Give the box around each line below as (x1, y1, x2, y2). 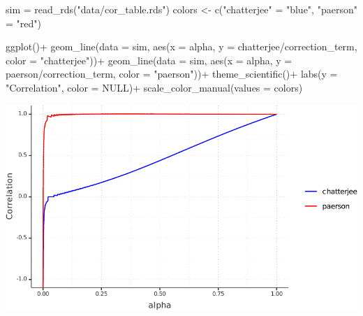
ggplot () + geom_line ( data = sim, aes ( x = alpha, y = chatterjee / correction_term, (6, 39, 357, 54)
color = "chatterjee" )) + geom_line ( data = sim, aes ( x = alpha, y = (6, 52, 292, 67)
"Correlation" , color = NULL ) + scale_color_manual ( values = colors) (6, 80, 303, 94)
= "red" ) (6, 15, 41, 30)
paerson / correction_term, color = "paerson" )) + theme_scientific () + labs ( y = (6, 66, 338, 81)
